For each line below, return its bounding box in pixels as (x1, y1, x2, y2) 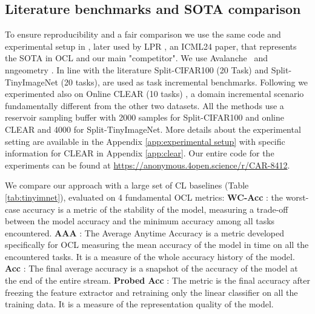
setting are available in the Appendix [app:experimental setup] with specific (5, 135, 285, 147)
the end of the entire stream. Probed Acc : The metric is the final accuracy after (5, 274, 310, 287)
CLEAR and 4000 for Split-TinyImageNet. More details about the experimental (5, 122, 301, 135)
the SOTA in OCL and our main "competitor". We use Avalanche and (5, 52, 268, 64)
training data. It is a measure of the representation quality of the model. (5, 298, 274, 310)
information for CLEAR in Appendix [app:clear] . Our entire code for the (5, 147, 274, 159)
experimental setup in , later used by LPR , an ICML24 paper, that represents (5, 39, 297, 52)
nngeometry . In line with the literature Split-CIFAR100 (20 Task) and (5, 63, 268, 76)
